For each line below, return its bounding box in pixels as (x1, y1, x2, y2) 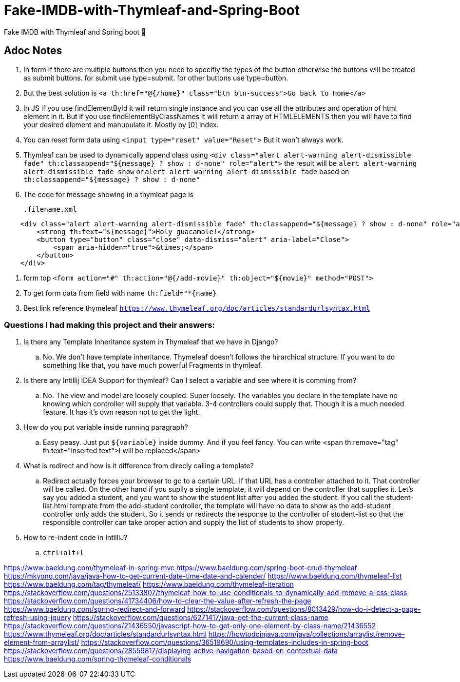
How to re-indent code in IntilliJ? (23, 533, 128, 542)
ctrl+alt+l (43, 549, 84, 557)
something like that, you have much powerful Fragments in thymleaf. (43, 361, 263, 370)
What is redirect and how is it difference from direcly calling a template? (23, 461, 254, 470)
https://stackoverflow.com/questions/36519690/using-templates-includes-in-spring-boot (81, 638, 368, 647)
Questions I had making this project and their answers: (4, 320, 215, 330)
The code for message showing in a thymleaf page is (23, 190, 193, 199)
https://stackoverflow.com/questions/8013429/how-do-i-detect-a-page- (187, 605, 421, 614)
